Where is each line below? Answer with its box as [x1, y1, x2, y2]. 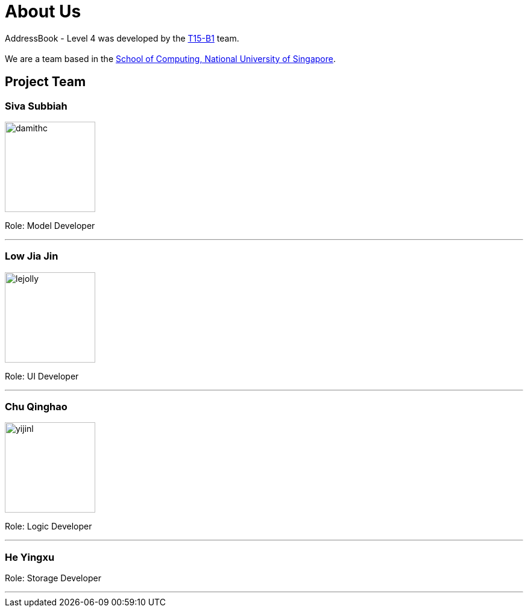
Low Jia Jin [5, 250, 58, 263]
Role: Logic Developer [5, 521, 92, 532]
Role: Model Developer [5, 220, 95, 231]
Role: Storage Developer [5, 573, 101, 584]
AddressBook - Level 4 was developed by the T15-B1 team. [5, 33, 239, 43]
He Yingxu [5, 551, 55, 563]
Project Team [5, 74, 86, 90]
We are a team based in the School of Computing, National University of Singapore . [5, 53, 336, 64]
